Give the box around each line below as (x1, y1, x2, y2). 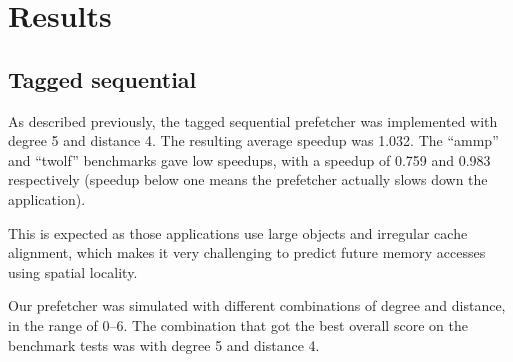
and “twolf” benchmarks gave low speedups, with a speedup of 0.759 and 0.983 (8, 149, 491, 170)
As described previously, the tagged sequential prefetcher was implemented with (8, 110, 498, 131)
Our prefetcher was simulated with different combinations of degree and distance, (8, 295, 506, 316)
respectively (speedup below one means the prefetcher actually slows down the (8, 169, 488, 190)
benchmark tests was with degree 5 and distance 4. (8, 334, 320, 355)
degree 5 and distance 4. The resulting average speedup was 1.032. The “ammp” (8, 130, 499, 151)
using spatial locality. (8, 261, 138, 282)
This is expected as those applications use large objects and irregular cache (8, 222, 468, 243)
